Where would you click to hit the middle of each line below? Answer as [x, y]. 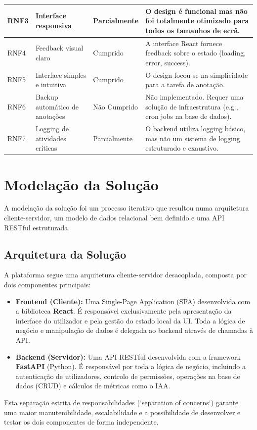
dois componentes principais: [47, 285]
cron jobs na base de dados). [189, 116]
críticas [46, 148]
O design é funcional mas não [196, 11]
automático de [57, 106]
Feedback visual [59, 48]
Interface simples [61, 75]
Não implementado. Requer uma [194, 97]
